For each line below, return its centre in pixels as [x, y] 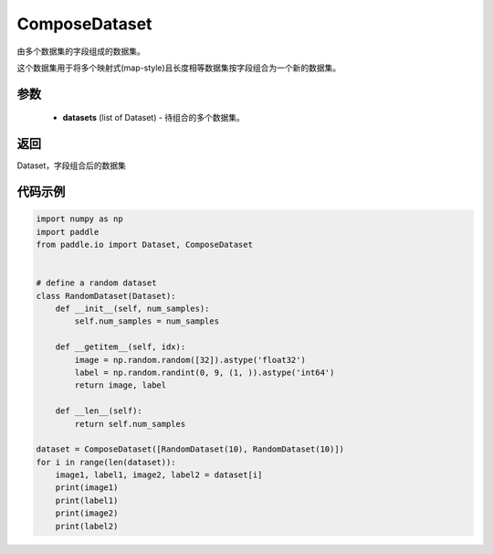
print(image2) [87, 513]
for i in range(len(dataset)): [106, 462]
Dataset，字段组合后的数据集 [72, 165]
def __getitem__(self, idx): [121, 347]
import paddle [68, 232]
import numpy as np [79, 219]
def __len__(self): [99, 411]
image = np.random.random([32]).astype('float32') [190, 360]
